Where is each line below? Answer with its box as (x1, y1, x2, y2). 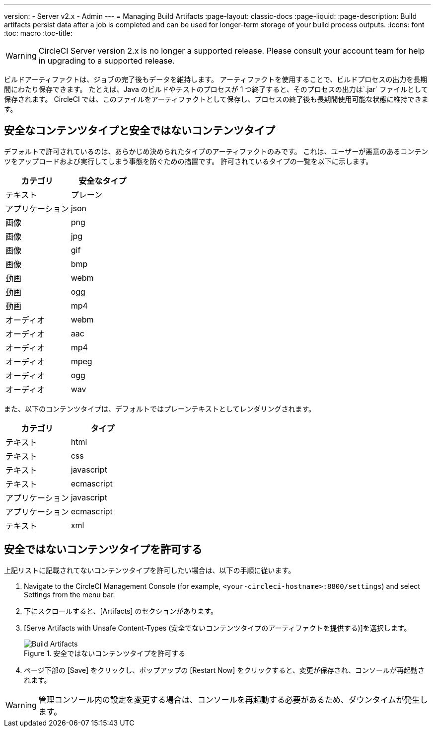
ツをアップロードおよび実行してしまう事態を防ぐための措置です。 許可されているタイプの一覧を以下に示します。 (4, 157, 373, 165)
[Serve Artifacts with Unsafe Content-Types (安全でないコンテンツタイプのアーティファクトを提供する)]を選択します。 (24, 623, 411, 632)
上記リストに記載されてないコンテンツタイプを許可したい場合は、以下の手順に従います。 (4, 566, 295, 574)
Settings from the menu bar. (24, 590, 115, 599)
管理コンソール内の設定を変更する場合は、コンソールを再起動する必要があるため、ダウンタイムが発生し (38, 694, 428, 705)
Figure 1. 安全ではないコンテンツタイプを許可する (24, 649, 186, 657)
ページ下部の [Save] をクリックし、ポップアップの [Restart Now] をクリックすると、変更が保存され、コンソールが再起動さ (24, 665, 425, 674)
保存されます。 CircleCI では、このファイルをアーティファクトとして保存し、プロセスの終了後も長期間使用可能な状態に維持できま (4, 95, 429, 103)
